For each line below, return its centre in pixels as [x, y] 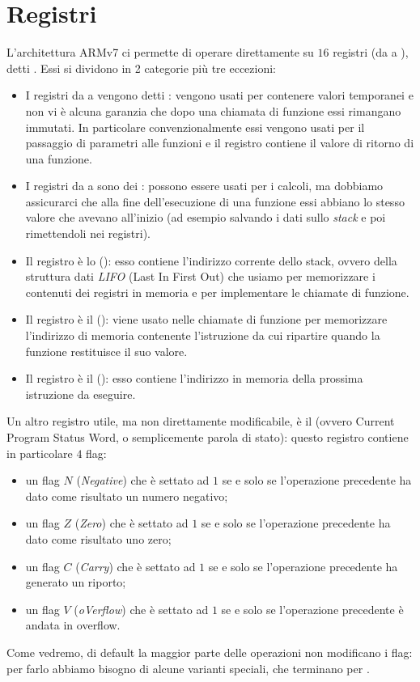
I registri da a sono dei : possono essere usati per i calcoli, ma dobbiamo [204, 186]
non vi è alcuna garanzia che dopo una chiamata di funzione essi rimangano [213, 110]
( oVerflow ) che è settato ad [141, 609]
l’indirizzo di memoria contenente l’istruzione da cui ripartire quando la [203, 335]
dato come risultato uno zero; [98, 538]
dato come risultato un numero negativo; [127, 496]
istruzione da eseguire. [81, 394]
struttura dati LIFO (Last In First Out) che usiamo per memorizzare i [200, 276]
